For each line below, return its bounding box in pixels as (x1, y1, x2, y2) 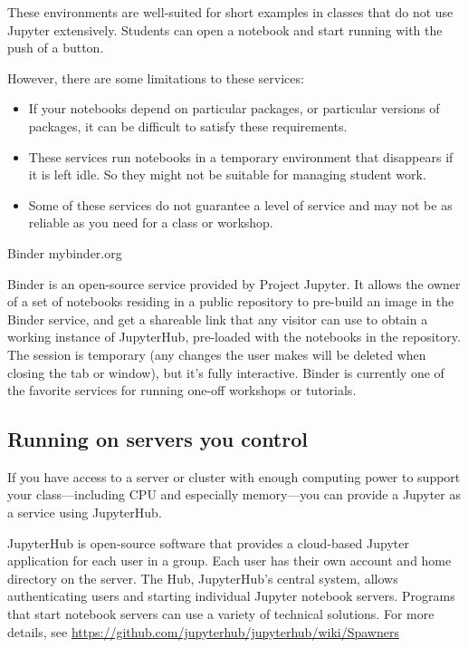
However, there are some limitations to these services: (7, 68, 304, 87)
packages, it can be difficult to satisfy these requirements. (28, 116, 348, 135)
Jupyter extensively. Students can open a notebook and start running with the (7, 20, 443, 39)
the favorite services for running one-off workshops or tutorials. (7, 381, 357, 400)
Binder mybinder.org (7, 243, 122, 262)
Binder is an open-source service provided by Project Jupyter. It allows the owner (7, 274, 461, 293)
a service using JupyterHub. (7, 503, 162, 522)
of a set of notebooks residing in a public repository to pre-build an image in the (7, 292, 454, 311)
